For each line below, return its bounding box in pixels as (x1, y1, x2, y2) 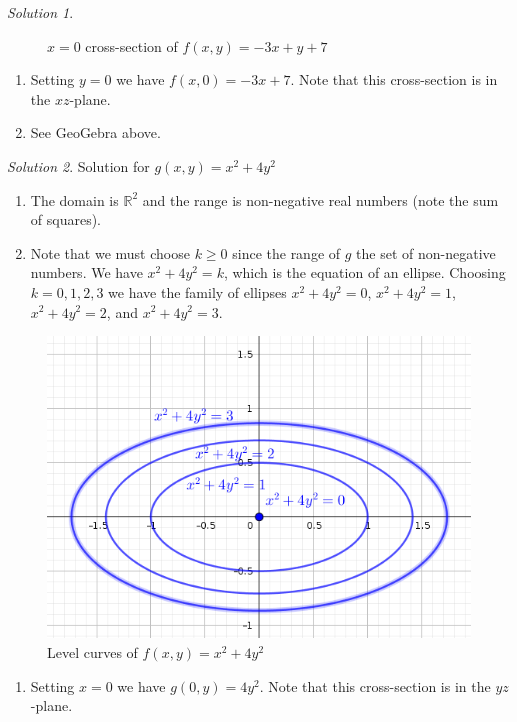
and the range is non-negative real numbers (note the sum (142, 189, 499, 210)
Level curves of (47, 642, 138, 663)
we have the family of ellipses (108, 281, 287, 302)
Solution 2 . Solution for (7, 155, 150, 176)
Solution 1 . (7, 2, 74, 22)
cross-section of (85, 35, 178, 56)
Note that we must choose (30, 242, 190, 263)
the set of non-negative (356, 242, 496, 263)
